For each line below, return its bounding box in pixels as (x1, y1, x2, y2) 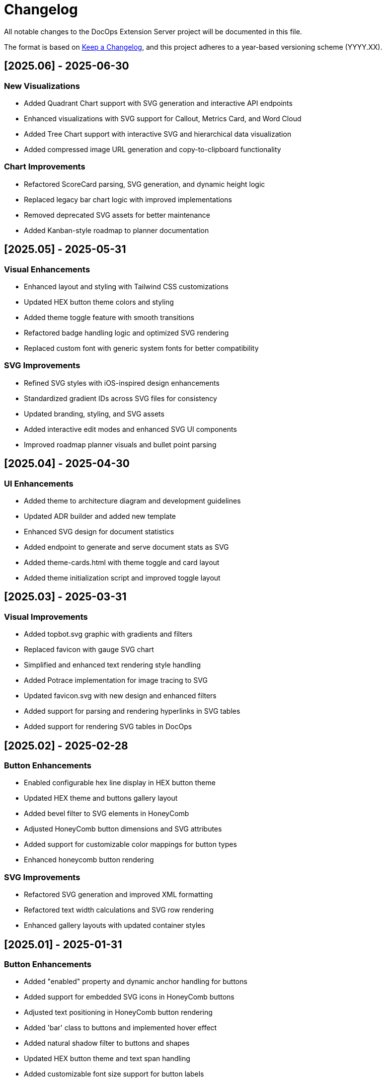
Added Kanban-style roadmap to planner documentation (24, 226, 209, 235)
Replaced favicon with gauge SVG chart (24, 645, 154, 654)
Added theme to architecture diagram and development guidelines (24, 496, 241, 505)
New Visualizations (4, 81, 80, 91)
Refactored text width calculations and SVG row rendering (24, 906, 214, 915)
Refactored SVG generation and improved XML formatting (24, 890, 213, 899)
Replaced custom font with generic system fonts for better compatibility (24, 343, 259, 352)
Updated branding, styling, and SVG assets (24, 409, 164, 418)
